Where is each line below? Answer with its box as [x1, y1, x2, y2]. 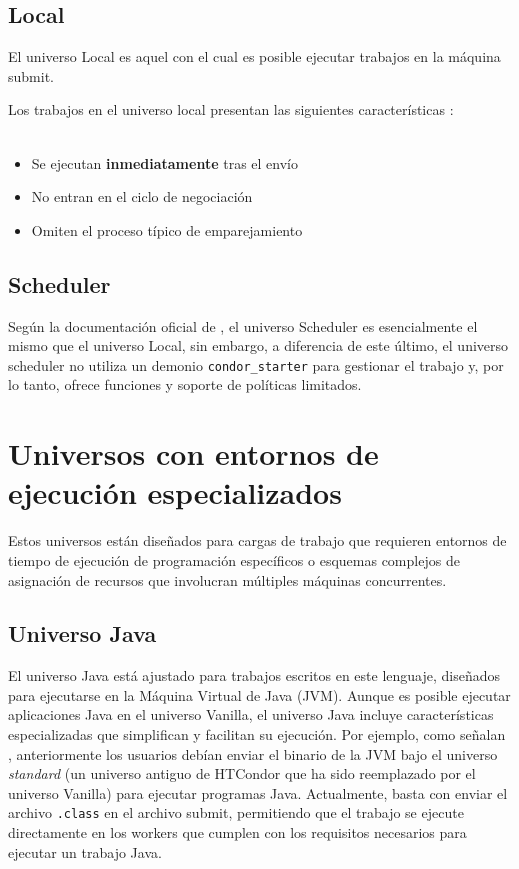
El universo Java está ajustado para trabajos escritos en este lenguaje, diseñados [8, 665, 500, 686]
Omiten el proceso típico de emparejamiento [31, 219, 303, 240]
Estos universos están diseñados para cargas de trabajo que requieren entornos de [8, 530, 507, 551]
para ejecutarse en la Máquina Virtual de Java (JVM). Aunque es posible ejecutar [8, 684, 511, 705]
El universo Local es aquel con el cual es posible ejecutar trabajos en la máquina [8, 46, 501, 67]
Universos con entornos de [8, 433, 379, 474]
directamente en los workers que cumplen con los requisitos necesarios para [8, 822, 467, 843]
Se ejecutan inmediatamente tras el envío [31, 152, 298, 173]
